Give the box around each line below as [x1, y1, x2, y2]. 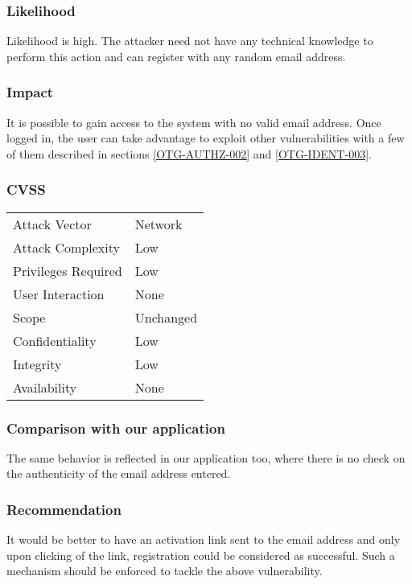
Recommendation [6, 499, 122, 519]
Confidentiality [13, 331, 97, 350]
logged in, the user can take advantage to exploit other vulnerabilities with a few [6, 130, 405, 146]
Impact [6, 82, 54, 102]
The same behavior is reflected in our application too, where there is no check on [6, 449, 406, 466]
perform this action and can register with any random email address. [6, 47, 346, 64]
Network [134, 214, 183, 233]
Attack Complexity [13, 237, 120, 257]
